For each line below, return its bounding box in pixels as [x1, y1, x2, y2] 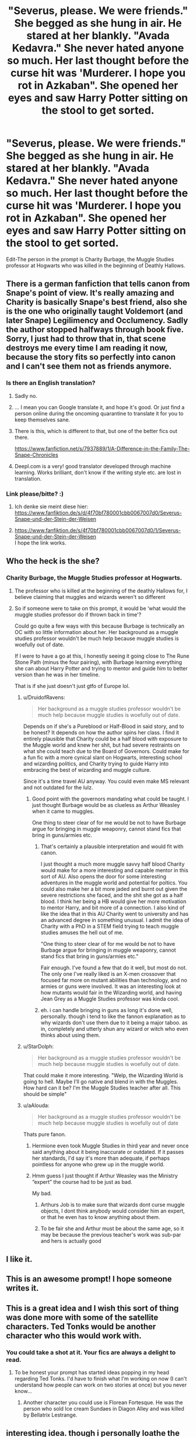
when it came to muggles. [32, 808, 94, 815]
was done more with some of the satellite [6, 1312, 159, 1322]
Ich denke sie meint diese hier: [14, 503, 89, 510]
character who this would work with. [6, 1330, 142, 1340]
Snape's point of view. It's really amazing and [6, 288, 174, 298]
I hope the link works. [14, 539, 66, 546]
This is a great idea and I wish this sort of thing [6, 1303, 179, 1313]
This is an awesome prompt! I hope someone [6, 1274, 172, 1284]
